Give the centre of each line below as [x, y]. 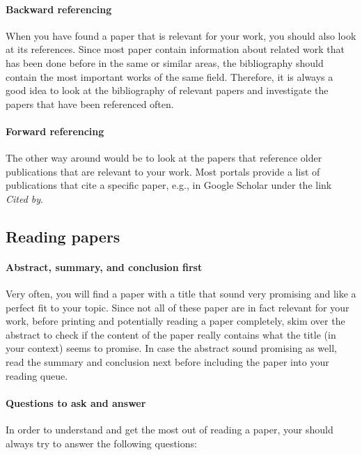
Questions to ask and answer [76, 402]
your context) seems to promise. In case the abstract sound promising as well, [171, 348]
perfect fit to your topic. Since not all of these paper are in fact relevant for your [178, 307]
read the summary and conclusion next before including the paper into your [167, 362]
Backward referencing [59, 9]
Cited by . [25, 198]
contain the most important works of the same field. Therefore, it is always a [170, 76]
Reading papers [63, 236]
